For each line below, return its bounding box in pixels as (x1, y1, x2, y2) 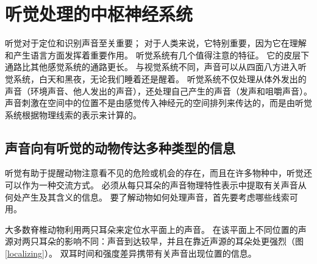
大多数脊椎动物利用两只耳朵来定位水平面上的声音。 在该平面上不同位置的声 (5, 223, 307, 235)
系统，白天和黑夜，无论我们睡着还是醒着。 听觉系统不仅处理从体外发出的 (13, 72, 307, 85)
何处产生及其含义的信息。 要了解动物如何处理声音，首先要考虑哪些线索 (5, 190, 290, 203)
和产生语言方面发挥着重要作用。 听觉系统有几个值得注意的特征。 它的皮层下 (5, 48, 310, 61)
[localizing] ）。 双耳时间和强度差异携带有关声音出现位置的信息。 (5, 247, 257, 260)
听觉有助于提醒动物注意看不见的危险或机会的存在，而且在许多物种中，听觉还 (5, 166, 312, 179)
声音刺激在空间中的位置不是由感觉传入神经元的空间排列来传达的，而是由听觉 (5, 96, 312, 109)
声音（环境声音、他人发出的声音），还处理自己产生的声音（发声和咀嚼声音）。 (5, 84, 312, 97)
